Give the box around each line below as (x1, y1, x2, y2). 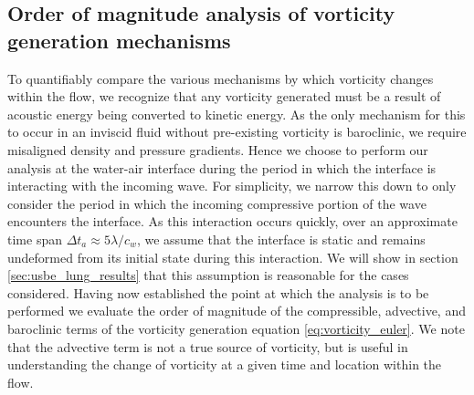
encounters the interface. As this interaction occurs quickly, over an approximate (7, 212, 458, 231)
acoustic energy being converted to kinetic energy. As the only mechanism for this (7, 104, 466, 123)
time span (7, 229, 62, 248)
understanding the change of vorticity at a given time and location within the (7, 355, 442, 374)
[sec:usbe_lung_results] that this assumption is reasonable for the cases (7, 265, 409, 285)
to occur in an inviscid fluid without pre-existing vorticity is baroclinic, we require (7, 122, 467, 141)
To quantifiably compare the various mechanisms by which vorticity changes (7, 68, 434, 88)
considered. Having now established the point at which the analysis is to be (7, 283, 429, 302)
